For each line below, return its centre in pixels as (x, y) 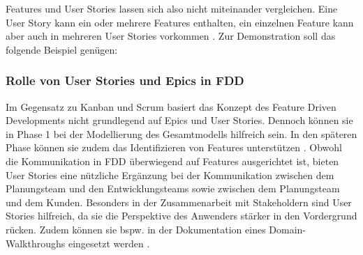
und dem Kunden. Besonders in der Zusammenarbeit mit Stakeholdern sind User (179, 202)
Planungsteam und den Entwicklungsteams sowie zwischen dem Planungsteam (173, 188)
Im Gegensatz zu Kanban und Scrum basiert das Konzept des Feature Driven (171, 106)
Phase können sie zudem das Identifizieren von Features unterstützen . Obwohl (174, 147)
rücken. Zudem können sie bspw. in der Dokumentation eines (136, 229)
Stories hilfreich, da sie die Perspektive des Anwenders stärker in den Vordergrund (181, 216)
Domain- (288, 229)
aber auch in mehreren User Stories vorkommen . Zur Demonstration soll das (171, 36)
